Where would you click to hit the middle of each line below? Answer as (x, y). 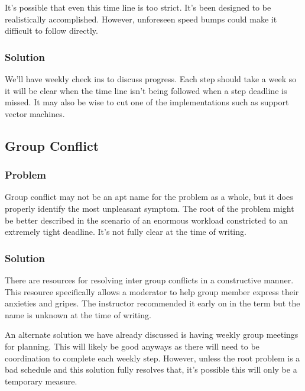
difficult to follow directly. (51, 30)
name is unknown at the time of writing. (78, 314)
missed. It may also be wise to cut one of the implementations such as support (147, 102)
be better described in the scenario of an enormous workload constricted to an (146, 220)
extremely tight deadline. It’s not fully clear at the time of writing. (126, 232)
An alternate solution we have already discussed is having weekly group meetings (152, 335)
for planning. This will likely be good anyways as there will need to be (132, 346)
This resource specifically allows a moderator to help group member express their (152, 291)
